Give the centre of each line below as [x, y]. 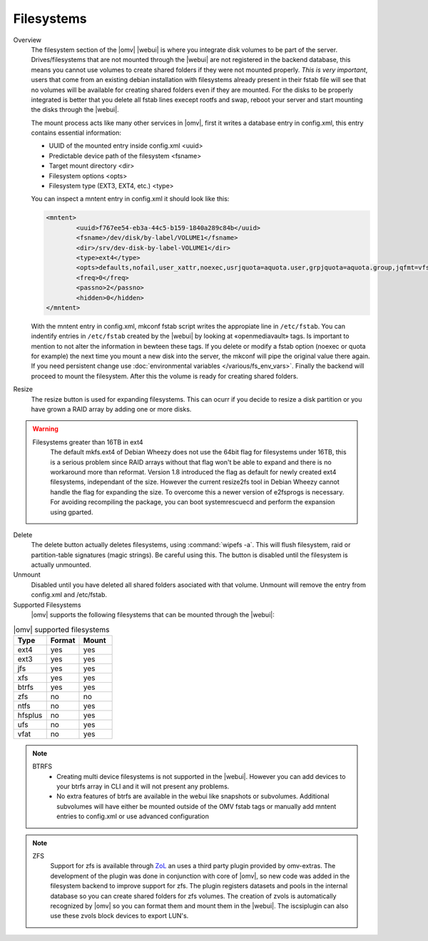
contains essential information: [76, 133]
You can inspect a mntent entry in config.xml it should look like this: [130, 199]
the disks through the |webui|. [75, 110]
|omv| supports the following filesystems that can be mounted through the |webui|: [153, 615]
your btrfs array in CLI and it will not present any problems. [143, 786]
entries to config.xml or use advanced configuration [133, 816]
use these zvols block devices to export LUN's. [119, 916]
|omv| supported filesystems [61, 629]
